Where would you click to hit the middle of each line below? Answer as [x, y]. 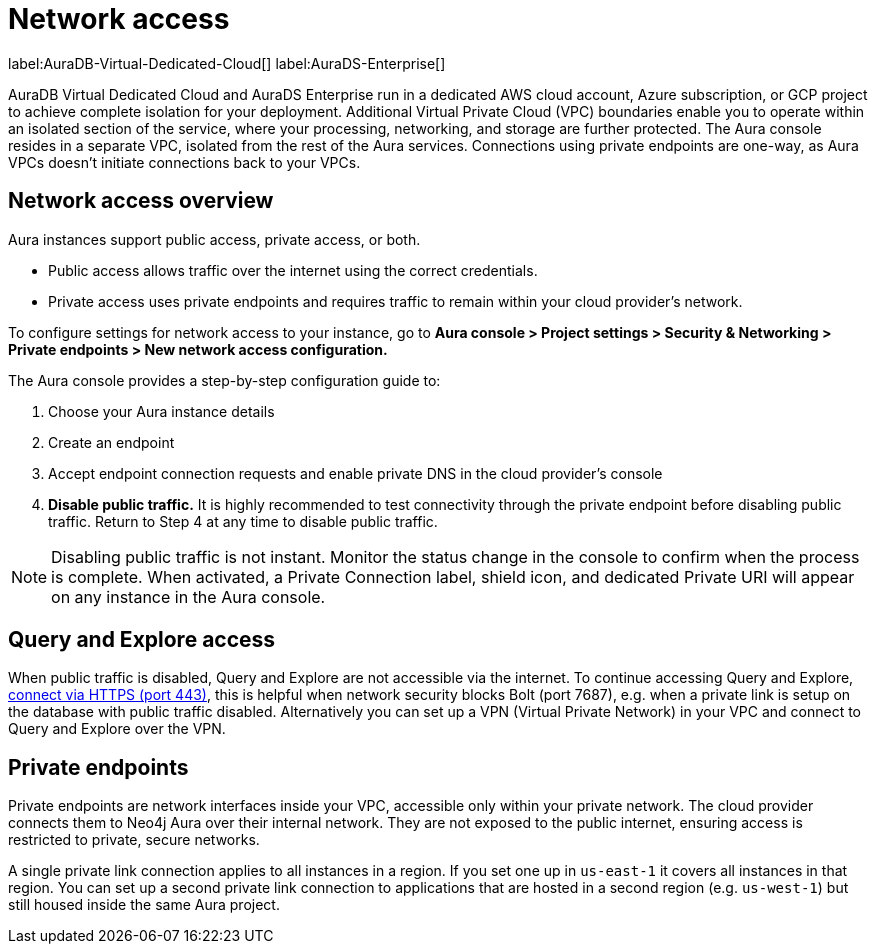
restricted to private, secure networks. [134, 840]
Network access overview [141, 201]
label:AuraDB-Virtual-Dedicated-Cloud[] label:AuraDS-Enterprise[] [227, 63]
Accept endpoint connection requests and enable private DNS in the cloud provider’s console [355, 473]
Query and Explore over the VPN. [117, 729]
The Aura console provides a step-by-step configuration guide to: [224, 380]
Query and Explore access [142, 640]
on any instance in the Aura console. [188, 596]
